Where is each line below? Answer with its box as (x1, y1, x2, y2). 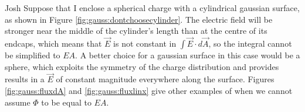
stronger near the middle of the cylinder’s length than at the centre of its (5, 24, 267, 37)
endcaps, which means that (5, 37, 102, 49)
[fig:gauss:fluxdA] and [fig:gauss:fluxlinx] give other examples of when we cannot (5, 85, 293, 96)
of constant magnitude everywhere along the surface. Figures (56, 73, 274, 85)
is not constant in (113, 37, 177, 49)
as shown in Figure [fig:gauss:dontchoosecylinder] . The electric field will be (5, 13, 273, 25)
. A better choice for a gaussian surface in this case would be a (75, 49, 300, 61)
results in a (5, 73, 45, 85)
